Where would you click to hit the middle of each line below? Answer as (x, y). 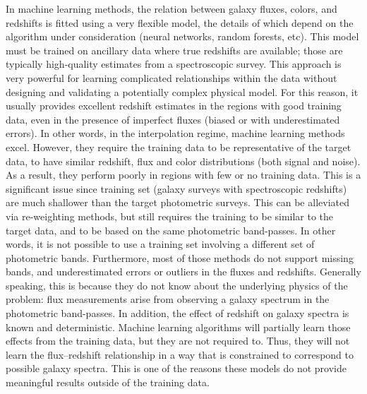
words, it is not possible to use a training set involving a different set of (160, 244)
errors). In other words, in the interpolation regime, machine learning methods (175, 133)
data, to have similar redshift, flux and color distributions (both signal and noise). (183, 161)
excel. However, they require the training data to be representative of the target (179, 147)
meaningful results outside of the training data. (108, 382)
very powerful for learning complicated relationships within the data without (172, 77)
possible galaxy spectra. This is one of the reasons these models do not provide (176, 368)
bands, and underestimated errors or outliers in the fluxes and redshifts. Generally (183, 271)
